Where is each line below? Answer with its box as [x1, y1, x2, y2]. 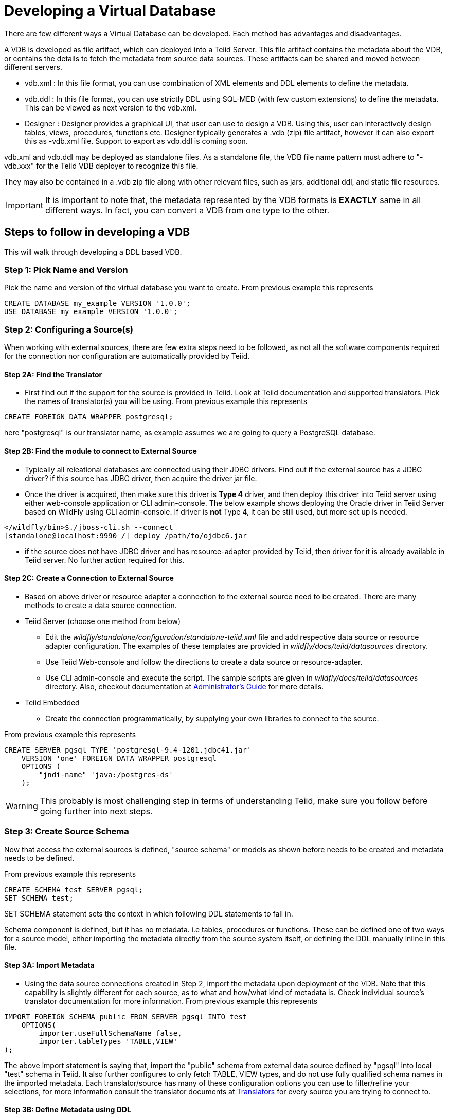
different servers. [4, 62, 63, 71]
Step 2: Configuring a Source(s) [4, 324, 134, 335]
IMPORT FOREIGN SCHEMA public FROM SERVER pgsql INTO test [4, 1012, 247, 1021]
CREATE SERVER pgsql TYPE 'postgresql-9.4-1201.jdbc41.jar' [4, 745, 252, 754]
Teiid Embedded [25, 698, 80, 707]
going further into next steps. [40, 805, 153, 816]
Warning [6, 800, 38, 811]
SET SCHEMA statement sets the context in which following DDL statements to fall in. [4, 909, 293, 918]
